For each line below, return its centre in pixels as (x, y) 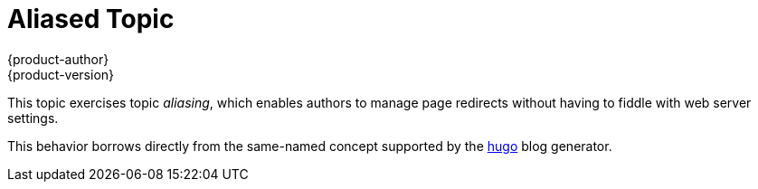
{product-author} (58, 59)
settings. (33, 118)
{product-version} (61, 74)
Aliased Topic (91, 19)
